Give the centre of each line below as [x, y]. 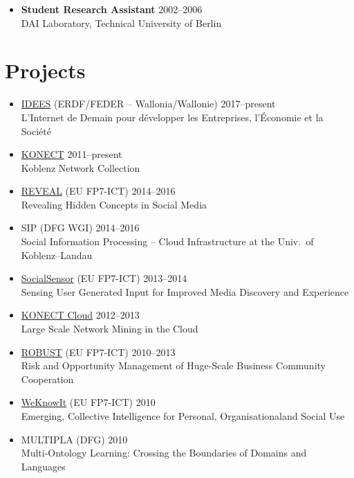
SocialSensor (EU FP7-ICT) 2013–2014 [104, 278]
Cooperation [47, 379]
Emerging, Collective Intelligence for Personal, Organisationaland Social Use [183, 416]
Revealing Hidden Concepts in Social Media [114, 204]
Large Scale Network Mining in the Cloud [110, 329]
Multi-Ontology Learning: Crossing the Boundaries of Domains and [164, 453]
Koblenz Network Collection [81, 167]
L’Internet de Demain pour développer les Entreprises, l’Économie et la [172, 117]
